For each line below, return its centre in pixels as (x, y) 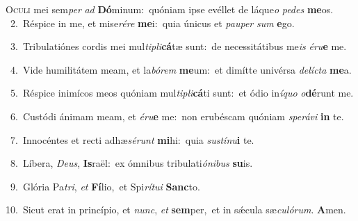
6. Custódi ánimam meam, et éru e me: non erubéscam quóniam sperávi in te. (177, 116)
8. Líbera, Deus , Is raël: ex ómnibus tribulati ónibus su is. (131, 163)
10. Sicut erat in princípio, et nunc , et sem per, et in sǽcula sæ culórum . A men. (176, 210)
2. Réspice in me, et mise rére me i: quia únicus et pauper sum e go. (152, 23)
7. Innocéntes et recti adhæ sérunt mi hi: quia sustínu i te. (132, 139)
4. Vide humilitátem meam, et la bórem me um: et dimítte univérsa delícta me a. (181, 69)
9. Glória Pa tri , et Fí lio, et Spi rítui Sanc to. (105, 186)
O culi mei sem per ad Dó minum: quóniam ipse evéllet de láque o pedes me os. (170, 9)
